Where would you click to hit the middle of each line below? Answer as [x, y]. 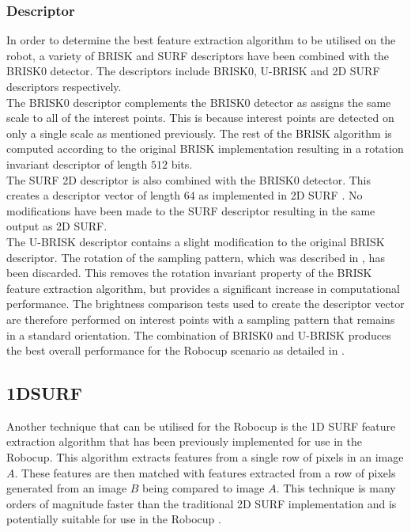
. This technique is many [336, 488]
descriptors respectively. [64, 86]
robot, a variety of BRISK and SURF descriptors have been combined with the [198, 55]
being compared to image [204, 488]
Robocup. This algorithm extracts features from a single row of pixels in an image [205, 457]
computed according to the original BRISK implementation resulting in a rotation [205, 148]
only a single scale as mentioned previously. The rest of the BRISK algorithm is [199, 133]
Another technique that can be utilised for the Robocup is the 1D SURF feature [201, 426]
